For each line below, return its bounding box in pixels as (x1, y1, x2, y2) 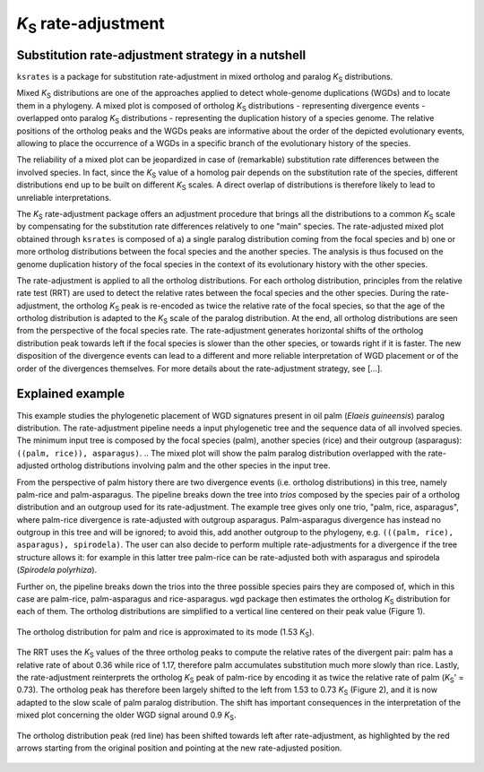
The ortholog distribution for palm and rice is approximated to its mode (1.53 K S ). (16, 626, 315, 639)
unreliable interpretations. (16, 192, 112, 203)
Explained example (16, 386, 125, 402)
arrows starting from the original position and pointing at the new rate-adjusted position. (16, 742, 342, 753)
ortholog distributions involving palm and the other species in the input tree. (50, 460, 331, 471)
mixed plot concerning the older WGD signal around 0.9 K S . (16, 709, 237, 722)
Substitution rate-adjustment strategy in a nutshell (16, 48, 307, 63)
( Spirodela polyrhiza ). (16, 565, 98, 576)
